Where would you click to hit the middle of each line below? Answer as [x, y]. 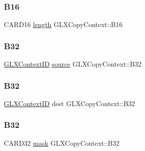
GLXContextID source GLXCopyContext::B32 [73, 64]
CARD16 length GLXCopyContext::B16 [63, 24]
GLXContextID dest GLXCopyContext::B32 [70, 103]
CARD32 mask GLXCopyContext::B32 [62, 143]
